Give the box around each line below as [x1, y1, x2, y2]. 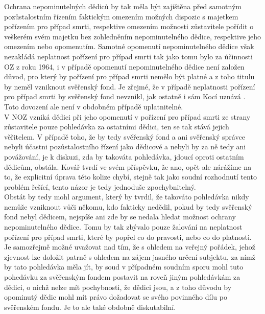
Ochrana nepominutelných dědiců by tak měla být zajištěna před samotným [4, 1, 242, 11]
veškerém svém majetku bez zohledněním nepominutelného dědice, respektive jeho [4, 31, 261, 41]
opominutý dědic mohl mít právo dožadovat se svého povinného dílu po [4, 291, 227, 302]
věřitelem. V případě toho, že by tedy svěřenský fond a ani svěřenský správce [4, 131, 245, 142]
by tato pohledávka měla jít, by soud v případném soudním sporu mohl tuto [4, 261, 244, 272]
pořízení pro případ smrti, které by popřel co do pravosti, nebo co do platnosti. [4, 231, 252, 242]
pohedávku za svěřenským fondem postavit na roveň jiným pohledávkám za [4, 272, 240, 282]
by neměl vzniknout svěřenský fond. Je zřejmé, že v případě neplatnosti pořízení [4, 81, 255, 92]
